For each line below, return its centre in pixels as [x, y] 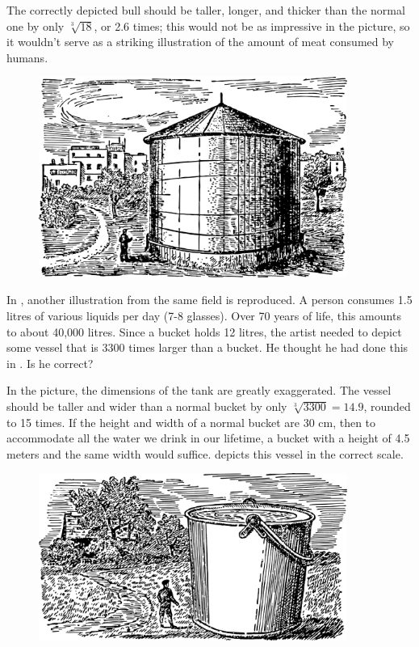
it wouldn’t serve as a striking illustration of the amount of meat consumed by [201, 42]
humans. [27, 57]
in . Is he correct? [50, 363]
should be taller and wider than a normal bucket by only [147, 406]
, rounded [387, 406]
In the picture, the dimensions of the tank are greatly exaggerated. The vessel [199, 390]
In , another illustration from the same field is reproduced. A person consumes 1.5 [209, 300]
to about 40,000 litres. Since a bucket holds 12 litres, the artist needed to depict [204, 331]
